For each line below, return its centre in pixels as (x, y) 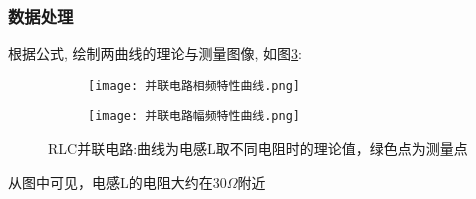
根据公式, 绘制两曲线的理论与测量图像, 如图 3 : (155, 53)
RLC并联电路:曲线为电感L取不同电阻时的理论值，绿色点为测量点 (258, 148)
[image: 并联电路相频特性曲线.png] (194, 85)
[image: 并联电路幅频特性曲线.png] (194, 116)
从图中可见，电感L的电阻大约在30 (117, 181)
